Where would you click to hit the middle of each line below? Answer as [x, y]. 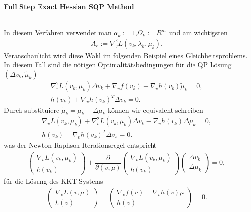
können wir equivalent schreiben [155, 109]
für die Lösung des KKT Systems [54, 181]
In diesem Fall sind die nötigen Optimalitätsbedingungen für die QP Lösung [118, 65]
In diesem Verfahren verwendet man [58, 32]
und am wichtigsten [198, 32]
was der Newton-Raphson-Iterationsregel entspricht [80, 145]
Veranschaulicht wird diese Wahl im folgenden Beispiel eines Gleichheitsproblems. [126, 55]
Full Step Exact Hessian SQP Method [69, 6]
